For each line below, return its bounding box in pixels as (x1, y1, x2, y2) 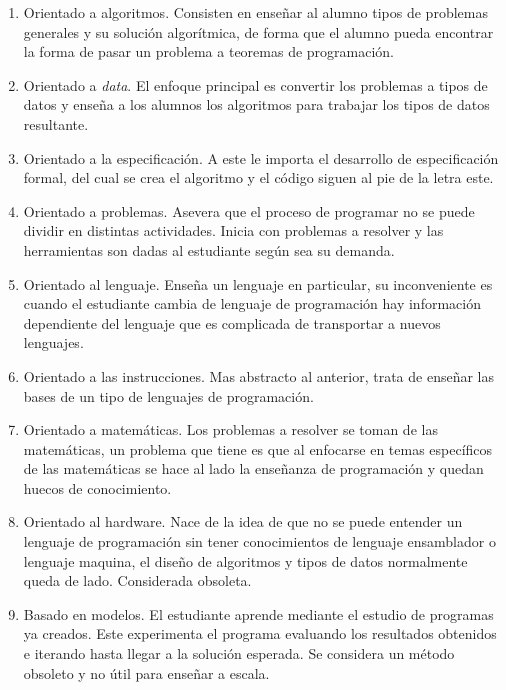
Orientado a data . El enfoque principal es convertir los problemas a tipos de (23, 74, 488, 95)
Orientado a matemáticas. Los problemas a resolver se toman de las (23, 419, 438, 440)
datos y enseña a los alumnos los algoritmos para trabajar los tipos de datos (23, 94, 490, 115)
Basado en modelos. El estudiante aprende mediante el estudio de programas (23, 603, 494, 624)
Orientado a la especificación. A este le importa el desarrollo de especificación (23, 147, 499, 168)
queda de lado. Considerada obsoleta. (23, 570, 252, 591)
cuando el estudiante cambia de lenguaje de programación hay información (23, 293, 481, 314)
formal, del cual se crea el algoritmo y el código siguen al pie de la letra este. (23, 167, 494, 188)
